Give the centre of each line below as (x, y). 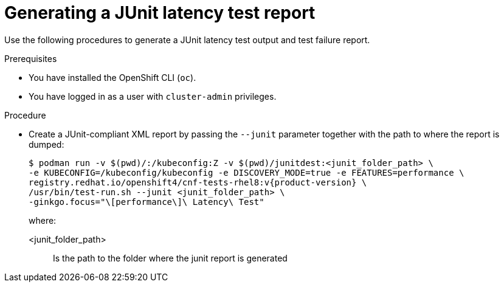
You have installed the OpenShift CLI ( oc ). (112, 77)
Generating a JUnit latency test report (160, 13)
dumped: (47, 144)
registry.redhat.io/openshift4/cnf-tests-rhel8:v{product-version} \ (198, 182)
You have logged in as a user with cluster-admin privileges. (153, 96)
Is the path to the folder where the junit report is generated (170, 258)
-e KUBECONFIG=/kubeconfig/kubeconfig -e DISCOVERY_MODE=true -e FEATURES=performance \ (247, 172)
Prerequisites (31, 58)
